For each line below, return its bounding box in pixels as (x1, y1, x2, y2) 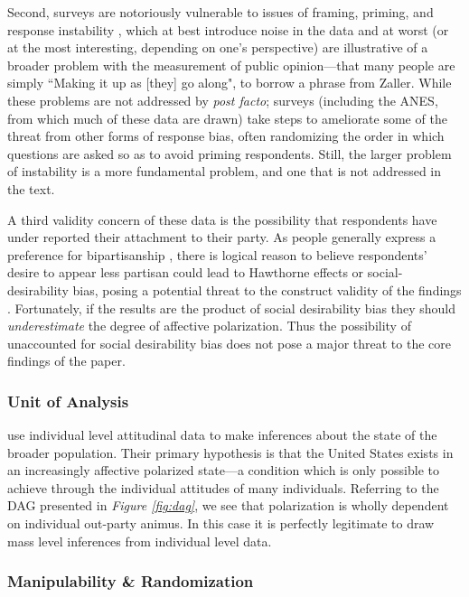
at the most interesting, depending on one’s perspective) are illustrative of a (7, 38, 428, 57)
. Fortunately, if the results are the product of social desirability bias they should (7, 298, 455, 317)
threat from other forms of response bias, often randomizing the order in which (7, 126, 445, 145)
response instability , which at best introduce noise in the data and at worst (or (7, 20, 449, 39)
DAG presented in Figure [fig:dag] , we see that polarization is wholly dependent (7, 496, 449, 515)
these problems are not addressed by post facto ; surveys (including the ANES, (7, 90, 438, 109)
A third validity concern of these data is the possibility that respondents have (7, 210, 437, 229)
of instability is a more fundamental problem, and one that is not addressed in (7, 162, 442, 181)
